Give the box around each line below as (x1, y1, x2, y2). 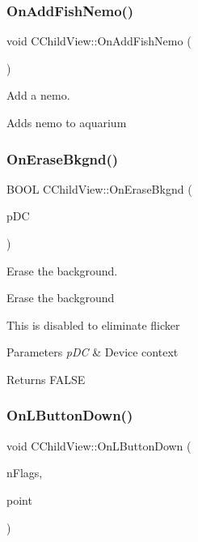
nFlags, (6, 464, 43, 481)
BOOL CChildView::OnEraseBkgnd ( (6, 180, 192, 197)
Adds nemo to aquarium (6, 114, 127, 130)
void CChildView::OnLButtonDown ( (6, 437, 192, 454)
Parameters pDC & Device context (6, 344, 179, 361)
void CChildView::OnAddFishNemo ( (6, 32, 192, 49)
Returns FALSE (6, 370, 86, 387)
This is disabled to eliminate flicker (6, 316, 180, 333)
